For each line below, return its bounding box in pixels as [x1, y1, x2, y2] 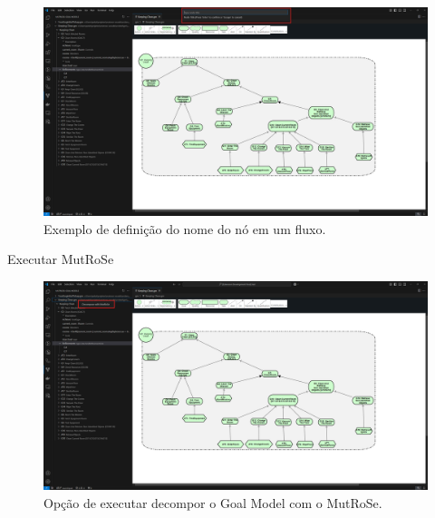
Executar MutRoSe [7, 249, 114, 269]
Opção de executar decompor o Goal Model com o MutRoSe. [43, 493, 382, 512]
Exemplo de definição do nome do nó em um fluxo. [43, 219, 326, 238]
